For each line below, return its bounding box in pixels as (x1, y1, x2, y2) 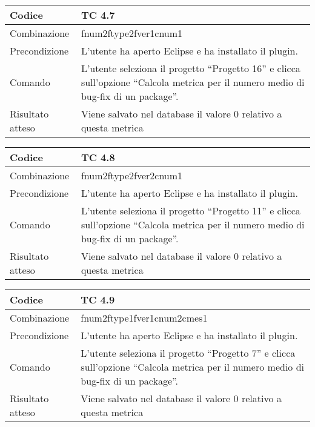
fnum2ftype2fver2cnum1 (81, 168, 183, 182)
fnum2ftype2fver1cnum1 (81, 26, 183, 40)
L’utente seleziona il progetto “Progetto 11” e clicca (81, 204, 300, 217)
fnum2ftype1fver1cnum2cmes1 (81, 311, 208, 325)
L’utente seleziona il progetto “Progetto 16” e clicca (81, 61, 300, 75)
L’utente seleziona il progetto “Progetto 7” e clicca (81, 346, 296, 360)
